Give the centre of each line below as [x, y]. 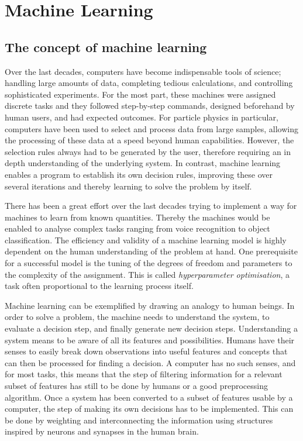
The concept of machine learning [106, 46]
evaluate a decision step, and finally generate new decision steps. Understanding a [151, 328]
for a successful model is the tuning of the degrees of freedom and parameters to [149, 263]
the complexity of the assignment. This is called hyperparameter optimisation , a [147, 274]
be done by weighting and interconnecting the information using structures [139, 420]
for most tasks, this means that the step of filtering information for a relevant [144, 374]
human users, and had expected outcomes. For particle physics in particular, [142, 117]
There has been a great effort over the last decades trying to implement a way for [151, 206]
